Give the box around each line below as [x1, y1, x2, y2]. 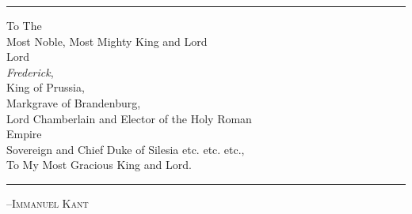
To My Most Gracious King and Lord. [6, 156, 192, 173]
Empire [6, 126, 42, 142]
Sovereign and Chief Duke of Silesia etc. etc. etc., [6, 141, 245, 157]
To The [6, 17, 42, 33]
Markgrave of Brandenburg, [6, 94, 141, 111]
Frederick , [6, 63, 54, 80]
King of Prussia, [6, 79, 85, 96]
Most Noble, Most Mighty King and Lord [6, 32, 208, 49]
